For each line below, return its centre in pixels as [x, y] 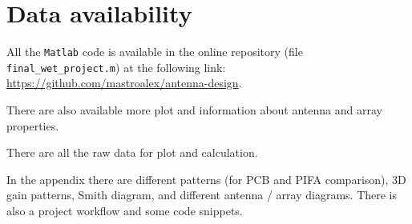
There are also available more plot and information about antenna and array [194, 110]
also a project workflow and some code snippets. [125, 210]
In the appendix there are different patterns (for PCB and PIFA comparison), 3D [206, 179]
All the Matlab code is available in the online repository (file [155, 52]
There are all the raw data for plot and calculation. [132, 152]
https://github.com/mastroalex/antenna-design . [124, 83]
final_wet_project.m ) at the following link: [116, 67]
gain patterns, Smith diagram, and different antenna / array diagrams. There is [202, 195]
